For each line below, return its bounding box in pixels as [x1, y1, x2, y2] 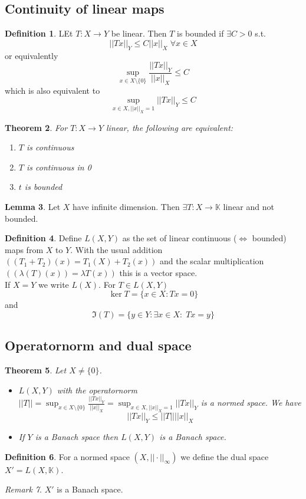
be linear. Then [111, 27, 167, 40]
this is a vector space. [119, 266, 198, 278]
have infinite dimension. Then [73, 200, 180, 212]
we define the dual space [180, 450, 269, 462]
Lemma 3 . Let [5, 200, 61, 212]
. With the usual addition [70, 243, 163, 255]
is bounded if [177, 27, 224, 40]
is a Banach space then [35, 430, 119, 442]
